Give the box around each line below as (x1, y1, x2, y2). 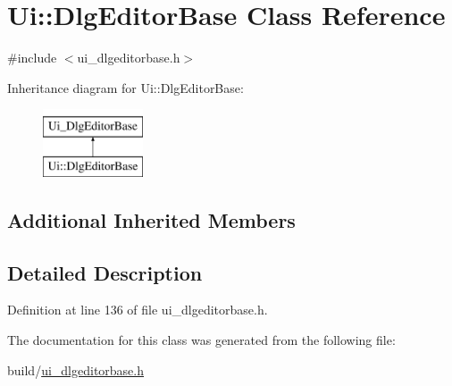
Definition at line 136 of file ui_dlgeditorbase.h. (7, 300, 268, 319)
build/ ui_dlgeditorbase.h (7, 360, 145, 379)
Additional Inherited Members (7, 206, 296, 233)
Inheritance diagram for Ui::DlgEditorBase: (7, 78, 244, 96)
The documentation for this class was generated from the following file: (7, 331, 396, 349)
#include (7, 48, 57, 67)
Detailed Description (7, 258, 203, 286)
